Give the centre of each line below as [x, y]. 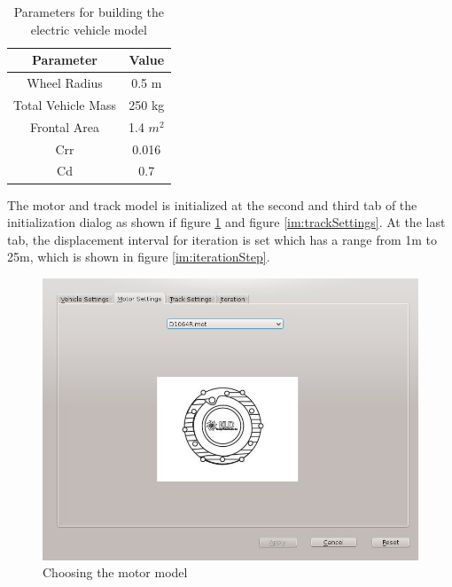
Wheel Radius [65, 83]
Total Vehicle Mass [65, 104]
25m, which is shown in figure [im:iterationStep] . [139, 257]
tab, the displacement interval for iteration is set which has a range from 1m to [222, 239]
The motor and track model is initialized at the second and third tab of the [212, 204]
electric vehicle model [89, 29]
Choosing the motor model [115, 572]
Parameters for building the [89, 12]
